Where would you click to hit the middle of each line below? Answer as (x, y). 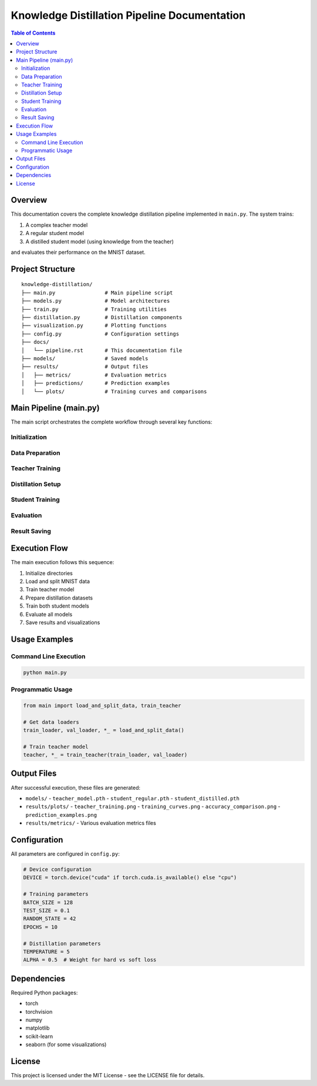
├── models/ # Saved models (85, 358)
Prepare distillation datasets (59, 598)
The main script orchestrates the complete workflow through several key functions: (112, 422)
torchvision (39, 1011)
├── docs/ (35, 342)
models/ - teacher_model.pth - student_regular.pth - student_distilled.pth (133, 798)
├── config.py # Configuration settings (100, 334)
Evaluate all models (49, 614)
